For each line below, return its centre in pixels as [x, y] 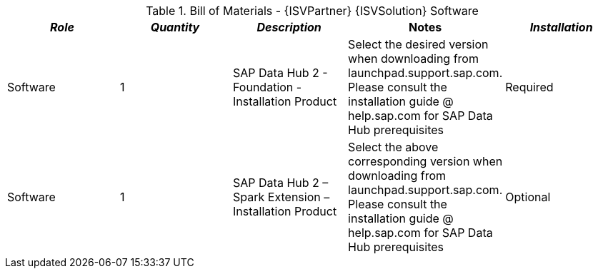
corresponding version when [425, 161]
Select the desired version [418, 44]
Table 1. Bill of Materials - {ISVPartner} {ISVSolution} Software [312, 11]
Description [289, 27]
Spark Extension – [281, 197]
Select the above [393, 147]
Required [529, 87]
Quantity [175, 27]
